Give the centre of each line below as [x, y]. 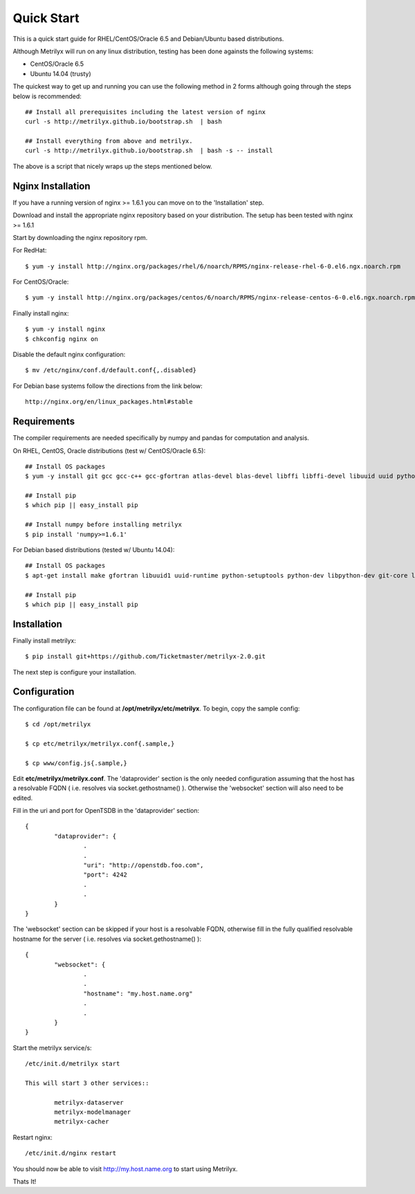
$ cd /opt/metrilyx [58, 724]
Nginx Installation [52, 186]
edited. [23, 798]
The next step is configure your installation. [74, 672]
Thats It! [25, 1181]
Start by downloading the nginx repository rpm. [80, 237]
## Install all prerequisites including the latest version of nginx [146, 112]
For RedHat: [30, 250]
